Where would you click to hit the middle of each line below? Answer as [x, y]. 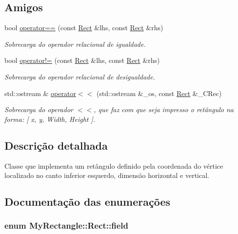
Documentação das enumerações [87, 202]
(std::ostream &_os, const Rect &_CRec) [159, 93]
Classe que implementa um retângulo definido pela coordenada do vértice [114, 166]
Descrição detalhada [56, 145]
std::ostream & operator [40, 93]
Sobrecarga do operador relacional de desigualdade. [80, 76]
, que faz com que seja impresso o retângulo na [164, 109]
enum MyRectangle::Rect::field [67, 225]
